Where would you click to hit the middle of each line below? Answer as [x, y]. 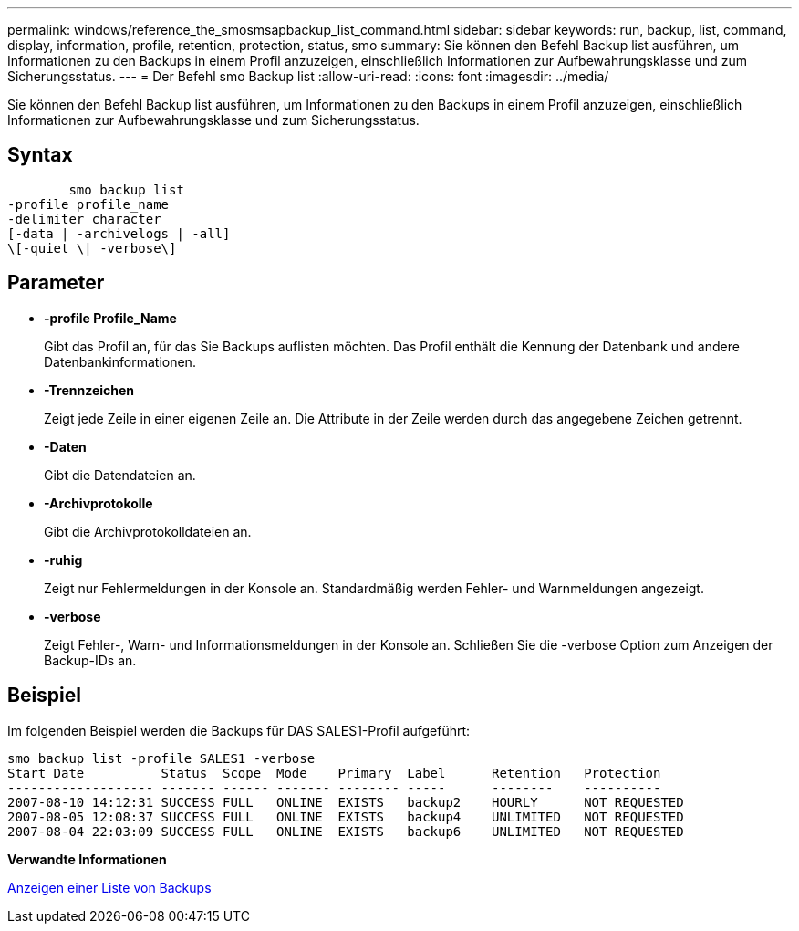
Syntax [40, 155]
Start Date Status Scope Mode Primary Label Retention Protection [334, 773]
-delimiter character [84, 219]
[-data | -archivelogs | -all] [119, 233]
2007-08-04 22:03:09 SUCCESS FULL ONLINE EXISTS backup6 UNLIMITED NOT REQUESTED [346, 831]
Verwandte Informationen [87, 859]
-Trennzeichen [89, 390]
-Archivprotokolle [99, 503]
